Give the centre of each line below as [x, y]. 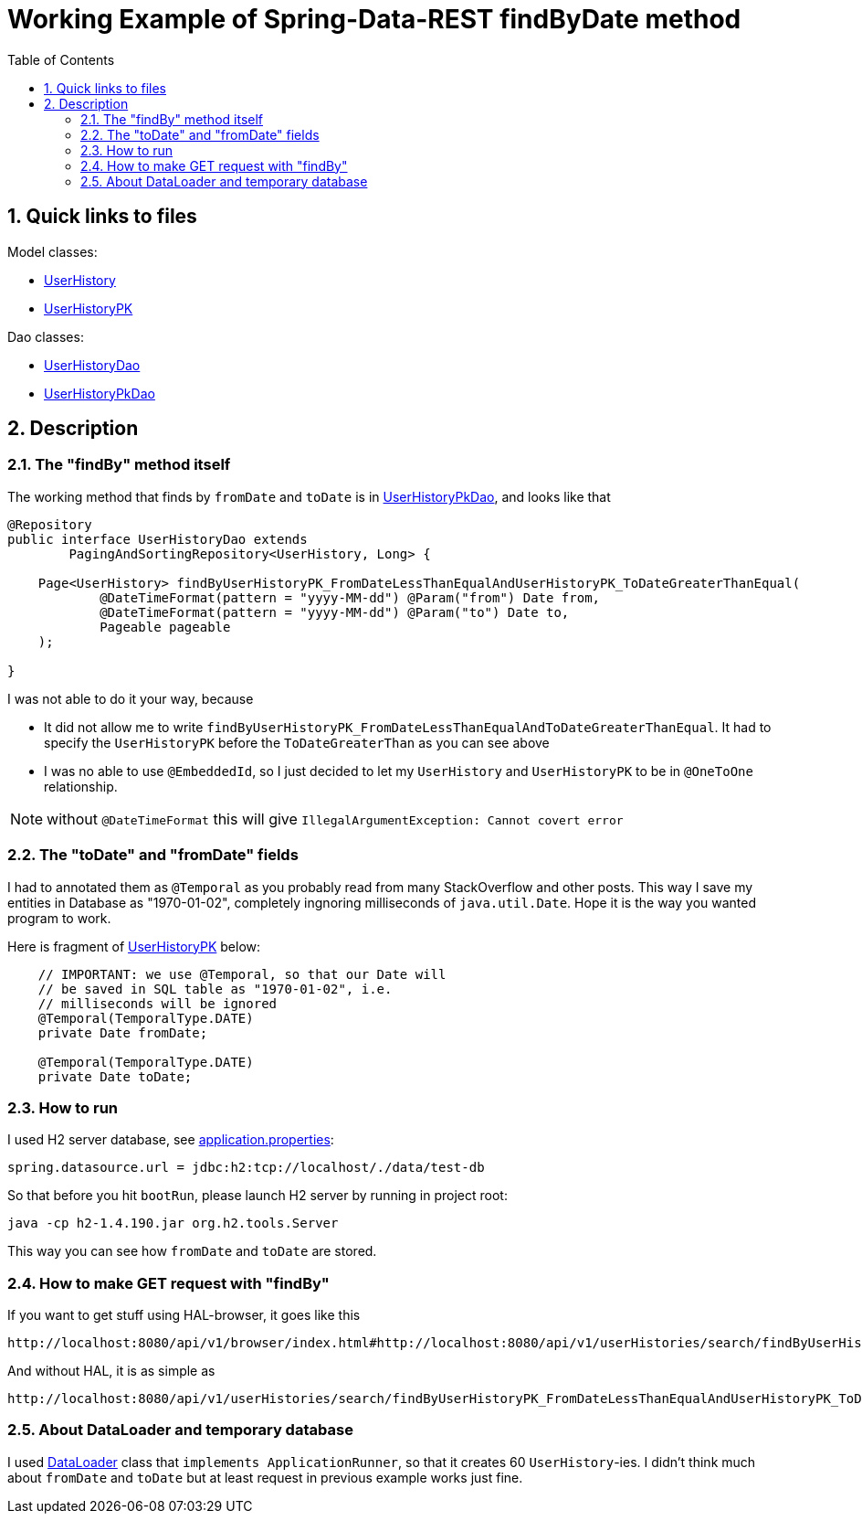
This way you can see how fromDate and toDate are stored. [192, 1251]
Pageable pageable [165, 627]
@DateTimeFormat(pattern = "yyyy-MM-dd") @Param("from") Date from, [350, 597]
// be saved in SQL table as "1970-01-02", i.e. [215, 989]
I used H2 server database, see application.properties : [171, 1140]
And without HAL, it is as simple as [111, 1371]
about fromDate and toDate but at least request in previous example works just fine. [265, 1477]
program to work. [59, 918]
